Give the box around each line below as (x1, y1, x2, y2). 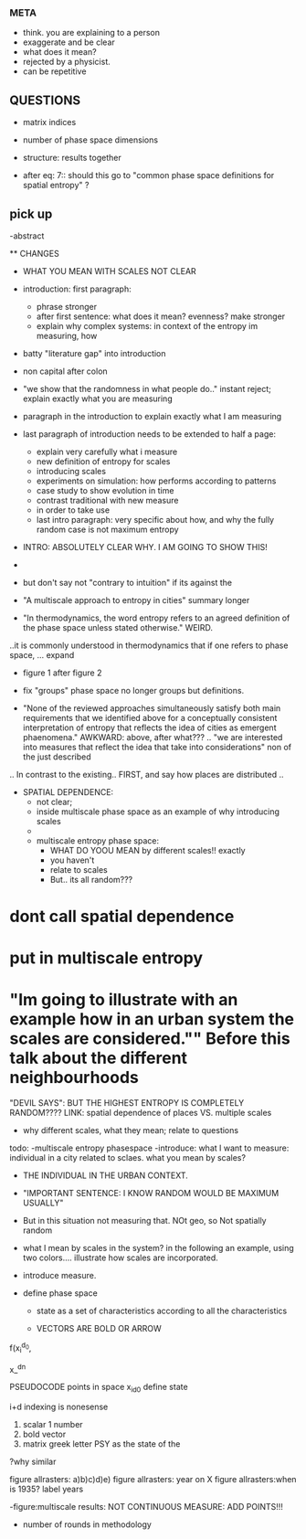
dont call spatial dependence (9, 907, 235, 927)
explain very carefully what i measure (36, 446, 178, 457)
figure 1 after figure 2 (22, 667, 102, 678)
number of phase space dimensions (22, 134, 158, 145)
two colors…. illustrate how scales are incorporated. (22, 1252, 219, 1263)
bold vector (22, 1428, 67, 1440)
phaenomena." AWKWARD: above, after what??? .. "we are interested (22, 731, 283, 742)
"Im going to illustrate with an (9, 990, 238, 1011)
